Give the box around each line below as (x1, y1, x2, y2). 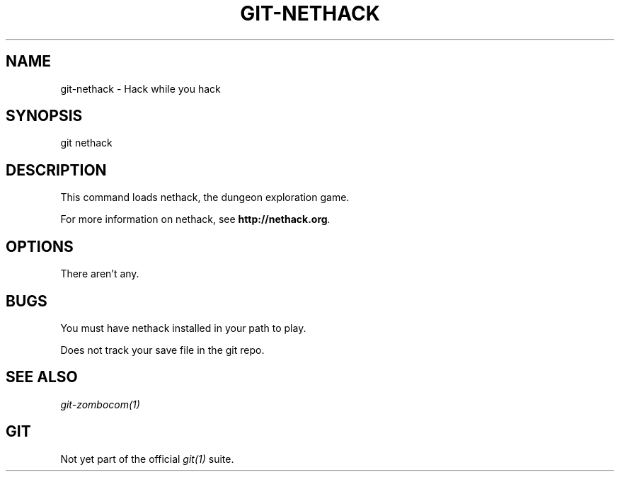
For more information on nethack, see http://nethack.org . (60, 213, 331, 226)
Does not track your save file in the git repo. (60, 343, 265, 356)
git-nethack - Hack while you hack (60, 82, 221, 95)
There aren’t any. (60, 268, 139, 280)
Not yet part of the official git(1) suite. (60, 452, 234, 465)
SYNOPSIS (6, 107, 83, 125)
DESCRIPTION (6, 161, 107, 179)
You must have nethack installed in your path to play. (60, 321, 306, 334)
